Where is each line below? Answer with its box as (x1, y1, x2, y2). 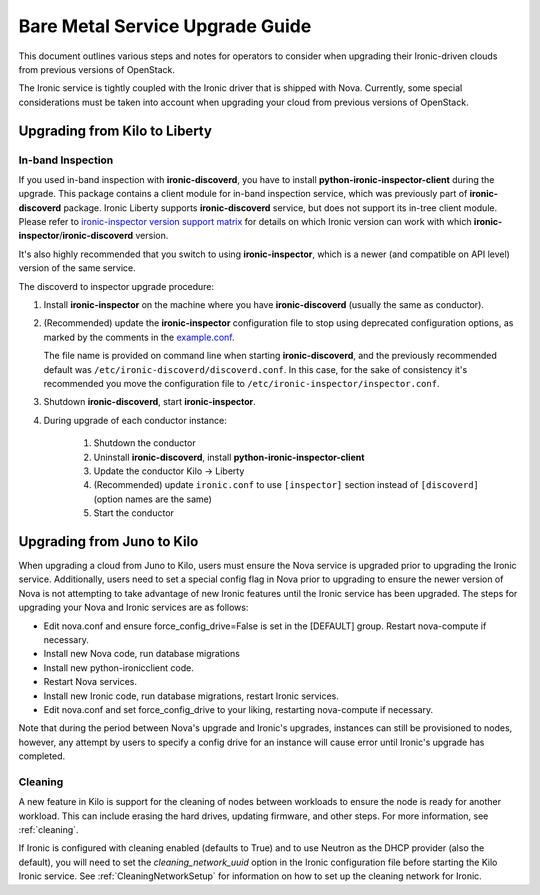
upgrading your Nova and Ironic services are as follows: (18, 601, 249, 614)
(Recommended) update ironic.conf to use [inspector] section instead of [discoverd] (93, 479, 479, 491)
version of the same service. (18, 262, 136, 274)
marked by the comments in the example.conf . (43, 331, 235, 343)
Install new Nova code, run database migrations (43, 648, 240, 660)
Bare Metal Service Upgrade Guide (18, 15, 312, 37)
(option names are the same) (93, 493, 212, 505)
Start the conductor (93, 507, 175, 519)
